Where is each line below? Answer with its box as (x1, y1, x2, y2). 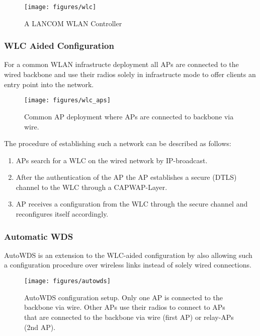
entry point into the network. (4, 79, 94, 89)
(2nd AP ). (24, 321, 56, 332)
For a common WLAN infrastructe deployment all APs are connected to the (4, 59, 239, 70)
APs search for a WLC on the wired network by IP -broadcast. (16, 155, 208, 165)
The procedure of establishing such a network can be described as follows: (4, 138, 231, 149)
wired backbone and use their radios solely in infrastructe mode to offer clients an (4, 69, 256, 80)
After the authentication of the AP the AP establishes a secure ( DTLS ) (16, 172, 237, 182)
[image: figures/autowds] (24, 278, 111, 285)
